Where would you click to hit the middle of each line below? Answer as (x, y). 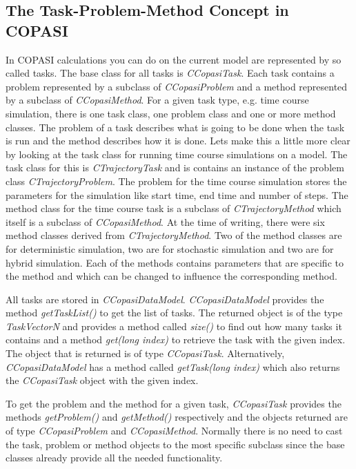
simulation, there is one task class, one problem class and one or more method (171, 113)
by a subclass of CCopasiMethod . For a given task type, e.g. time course (157, 100)
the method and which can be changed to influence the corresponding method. (171, 276)
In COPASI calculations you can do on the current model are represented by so (174, 59)
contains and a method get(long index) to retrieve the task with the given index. (176, 339)
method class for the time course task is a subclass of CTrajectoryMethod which (174, 208)
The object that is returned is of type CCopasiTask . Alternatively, (145, 353)
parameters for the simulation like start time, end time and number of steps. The (177, 194)
